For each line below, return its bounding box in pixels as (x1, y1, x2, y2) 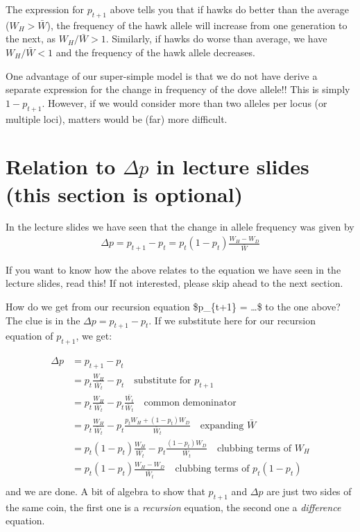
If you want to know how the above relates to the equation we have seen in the (6, 262, 341, 276)
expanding (200, 420, 244, 431)
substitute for (134, 375, 191, 385)
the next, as (6, 31, 56, 46)
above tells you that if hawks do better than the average (110, 2, 350, 16)
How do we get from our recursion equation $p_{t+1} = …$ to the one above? (6, 299, 341, 314)
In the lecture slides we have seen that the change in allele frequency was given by (6, 219, 354, 234)
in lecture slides (156, 152, 309, 181)
